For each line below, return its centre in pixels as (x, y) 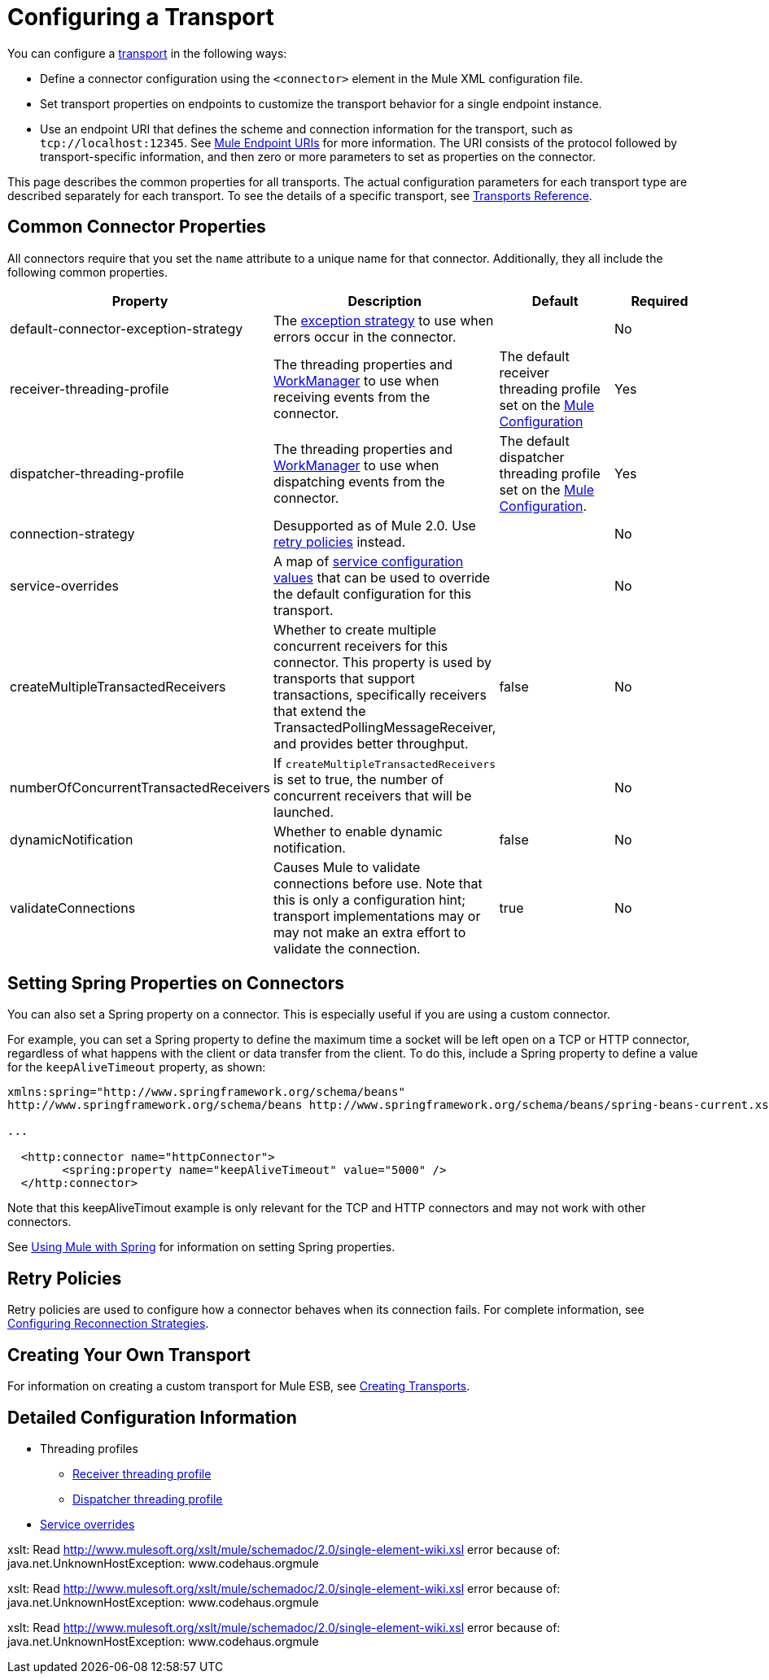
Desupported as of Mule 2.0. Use (374, 525)
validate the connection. (347, 948)
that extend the (319, 711)
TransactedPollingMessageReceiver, (384, 727)
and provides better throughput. (371, 743)
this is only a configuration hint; (369, 899)
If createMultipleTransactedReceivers (384, 763)
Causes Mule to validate (347, 867)
